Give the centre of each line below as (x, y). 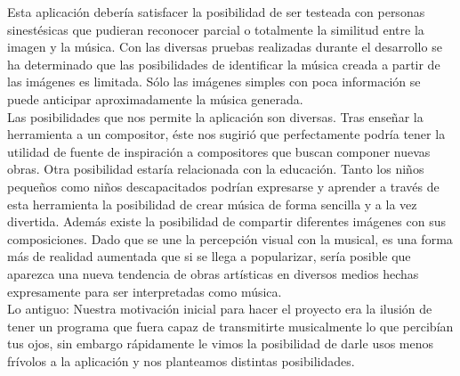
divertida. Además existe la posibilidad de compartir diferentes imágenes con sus (227, 221)
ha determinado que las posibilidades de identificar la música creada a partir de (224, 64)
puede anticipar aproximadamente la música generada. (155, 98)
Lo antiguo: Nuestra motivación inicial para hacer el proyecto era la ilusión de (220, 309)
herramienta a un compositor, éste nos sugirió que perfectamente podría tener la (226, 134)
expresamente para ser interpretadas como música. (145, 291)
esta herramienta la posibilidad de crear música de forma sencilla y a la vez (212, 204)
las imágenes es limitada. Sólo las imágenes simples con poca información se (214, 82)
